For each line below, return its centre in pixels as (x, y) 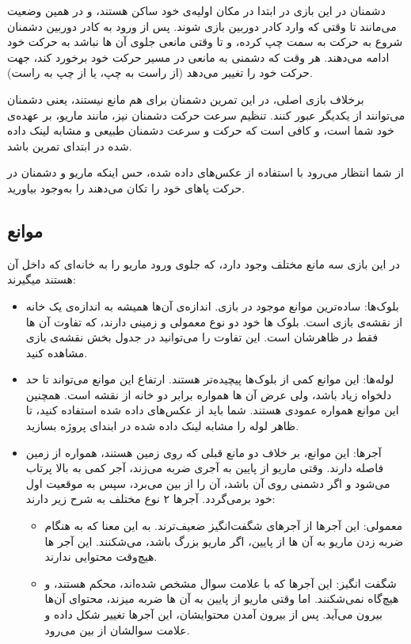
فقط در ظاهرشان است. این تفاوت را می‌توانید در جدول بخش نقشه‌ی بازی (202, 337)
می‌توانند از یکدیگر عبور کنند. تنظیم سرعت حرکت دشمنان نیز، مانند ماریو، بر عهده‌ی (206, 114)
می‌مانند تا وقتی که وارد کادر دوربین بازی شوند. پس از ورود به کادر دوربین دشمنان (202, 26)
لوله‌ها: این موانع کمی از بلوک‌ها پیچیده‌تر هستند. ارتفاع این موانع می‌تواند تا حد (210, 379)
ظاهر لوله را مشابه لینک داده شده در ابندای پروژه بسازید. (162, 426)
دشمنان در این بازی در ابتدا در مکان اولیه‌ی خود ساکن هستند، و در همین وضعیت (196, 10)
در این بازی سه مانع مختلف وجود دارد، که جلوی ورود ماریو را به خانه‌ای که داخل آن (204, 263)
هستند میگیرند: (42, 279)
